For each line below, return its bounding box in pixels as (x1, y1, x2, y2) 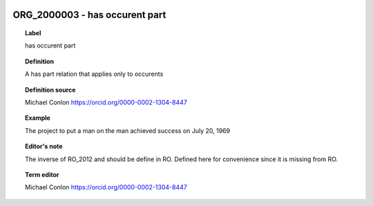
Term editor (25, 170, 59, 178)
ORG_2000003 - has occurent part (12, 9, 166, 21)
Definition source (25, 85, 76, 94)
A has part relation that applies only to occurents (25, 70, 164, 79)
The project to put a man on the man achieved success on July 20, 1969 (25, 126, 231, 134)
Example (25, 114, 51, 122)
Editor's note (25, 142, 63, 151)
